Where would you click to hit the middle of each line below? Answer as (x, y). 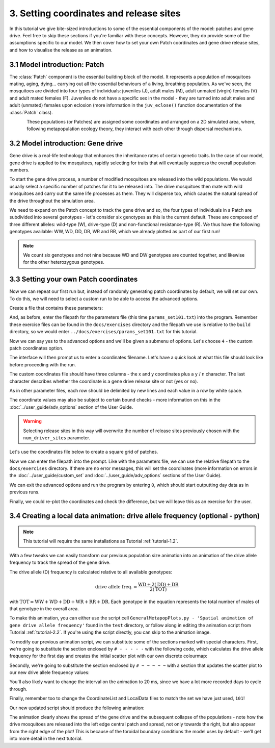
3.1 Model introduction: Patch (57, 65)
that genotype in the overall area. (44, 608)
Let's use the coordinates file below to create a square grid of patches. (84, 452)
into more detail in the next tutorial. (46, 739)
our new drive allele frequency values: (49, 672)
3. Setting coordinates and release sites (95, 13)
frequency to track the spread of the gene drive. (60, 563)
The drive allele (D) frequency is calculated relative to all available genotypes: (91, 572)
